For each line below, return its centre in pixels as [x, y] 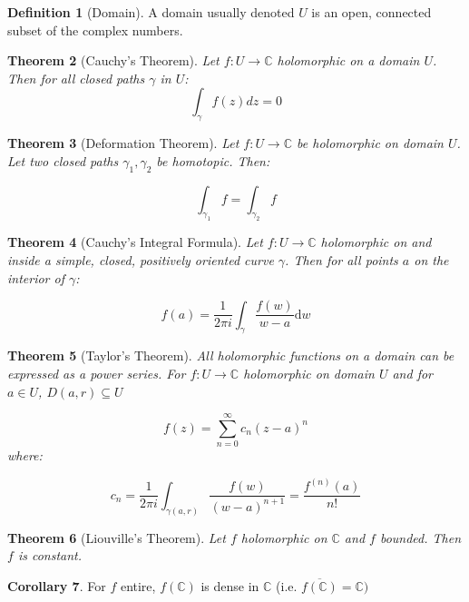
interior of [36, 277]
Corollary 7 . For [57, 585]
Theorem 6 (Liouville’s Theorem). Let [117, 537]
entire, [138, 585]
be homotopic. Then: [213, 160]
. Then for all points [342, 259]
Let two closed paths [63, 160]
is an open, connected [371, 12]
